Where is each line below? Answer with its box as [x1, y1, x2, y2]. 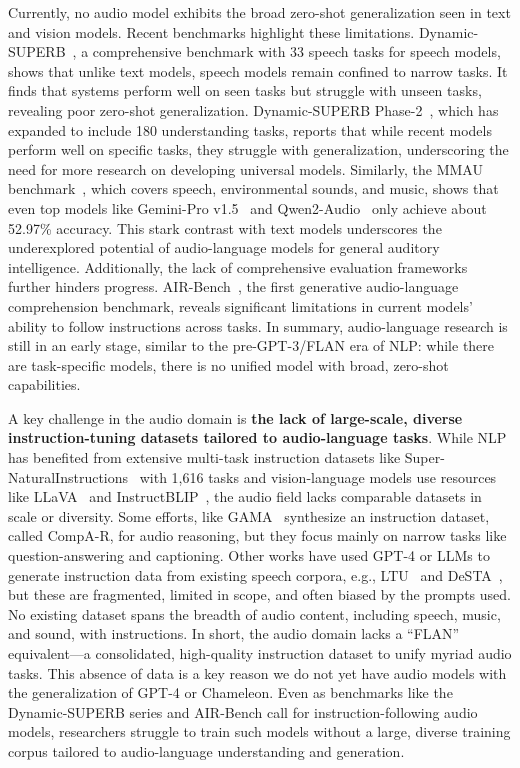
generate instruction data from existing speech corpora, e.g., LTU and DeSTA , [8, 564, 503, 585]
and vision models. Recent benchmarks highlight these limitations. [8, 21, 415, 42]
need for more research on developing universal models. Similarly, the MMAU [8, 158, 483, 179]
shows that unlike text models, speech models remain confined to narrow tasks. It [8, 60, 508, 81]
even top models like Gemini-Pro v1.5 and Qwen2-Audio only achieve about [8, 197, 487, 218]
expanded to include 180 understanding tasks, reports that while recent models [8, 119, 492, 140]
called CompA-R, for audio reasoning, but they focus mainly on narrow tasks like [8, 525, 507, 546]
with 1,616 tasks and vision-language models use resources [139, 466, 497, 487]
